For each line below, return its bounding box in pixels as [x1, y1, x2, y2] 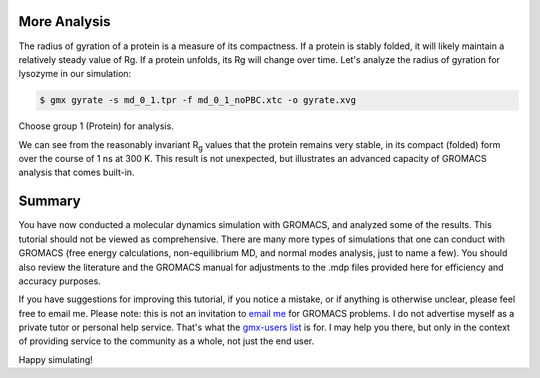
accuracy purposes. [18, 275, 102, 287]
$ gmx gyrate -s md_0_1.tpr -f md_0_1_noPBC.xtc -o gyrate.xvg [39, 95, 357, 106]
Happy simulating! [18, 353, 94, 365]
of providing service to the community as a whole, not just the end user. [18, 335, 315, 347]
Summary [18, 193, 81, 210]
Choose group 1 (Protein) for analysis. [18, 120, 174, 132]
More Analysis [18, 13, 111, 30]
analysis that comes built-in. [18, 166, 135, 179]
